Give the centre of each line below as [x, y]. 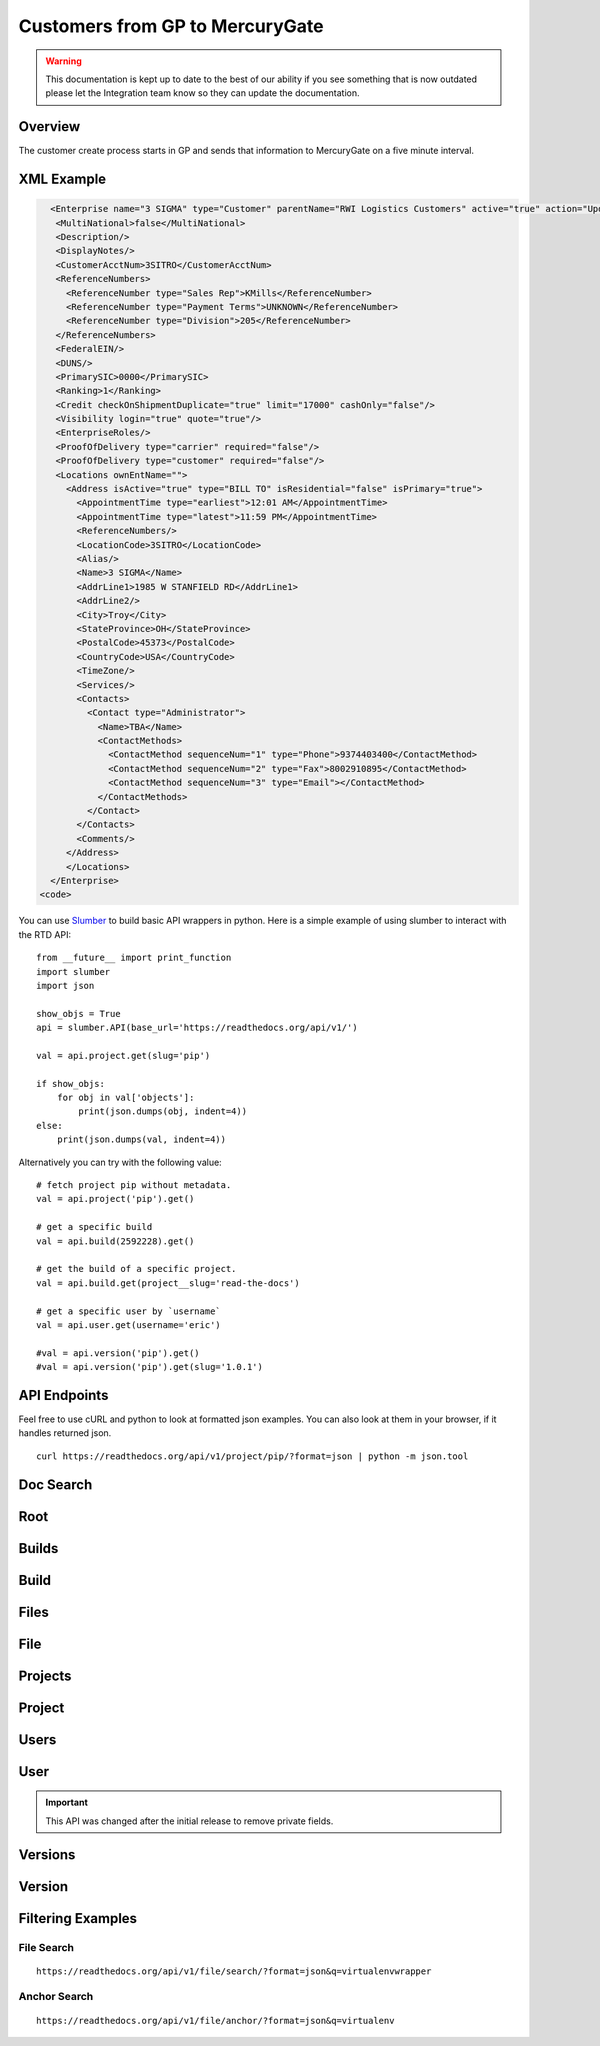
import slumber [73, 971]
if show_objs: [70, 1083]
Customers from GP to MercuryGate [171, 26]
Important [67, 1802]
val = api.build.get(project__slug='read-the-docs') [168, 1283]
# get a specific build [94, 1227]
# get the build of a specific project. [136, 1269]
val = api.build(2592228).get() [115, 1241]
